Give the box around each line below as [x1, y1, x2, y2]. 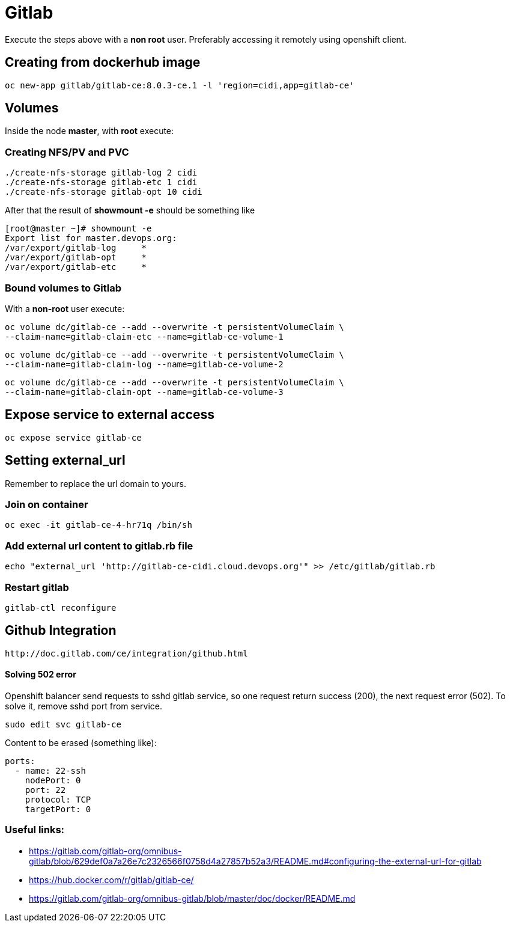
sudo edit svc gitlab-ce [5, 719, 121, 729]
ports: [5, 756, 35, 766]
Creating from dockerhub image [5, 55, 201, 70]
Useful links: [5, 824, 65, 836]
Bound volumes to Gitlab [5, 281, 122, 294]
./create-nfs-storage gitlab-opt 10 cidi [5, 187, 202, 197]
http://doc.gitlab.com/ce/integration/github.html [5, 648, 248, 658]
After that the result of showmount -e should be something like [5, 205, 255, 216]
